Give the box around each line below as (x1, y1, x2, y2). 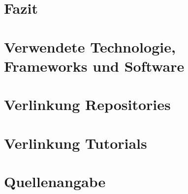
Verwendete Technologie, (4, 36, 176, 56)
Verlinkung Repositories (4, 94, 171, 114)
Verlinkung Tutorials (4, 133, 147, 153)
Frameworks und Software (4, 55, 185, 76)
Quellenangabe (4, 171, 106, 191)
